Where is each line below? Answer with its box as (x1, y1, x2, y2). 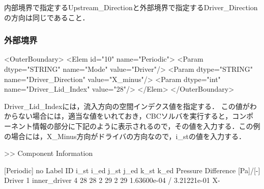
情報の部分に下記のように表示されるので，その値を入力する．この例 (32, 120, 260, 131)
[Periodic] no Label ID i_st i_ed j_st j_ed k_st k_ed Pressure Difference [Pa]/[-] (4, 165, 260, 175)
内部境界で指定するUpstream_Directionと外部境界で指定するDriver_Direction (4, 2, 258, 12)
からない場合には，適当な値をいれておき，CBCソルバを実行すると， (4, 111, 232, 121)
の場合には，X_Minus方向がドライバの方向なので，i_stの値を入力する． (4, 130, 246, 141)
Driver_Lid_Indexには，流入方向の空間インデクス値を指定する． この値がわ (4, 100, 257, 111)
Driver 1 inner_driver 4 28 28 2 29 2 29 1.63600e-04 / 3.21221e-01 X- (4, 175, 220, 185)
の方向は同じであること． (4, 12, 90, 22)
